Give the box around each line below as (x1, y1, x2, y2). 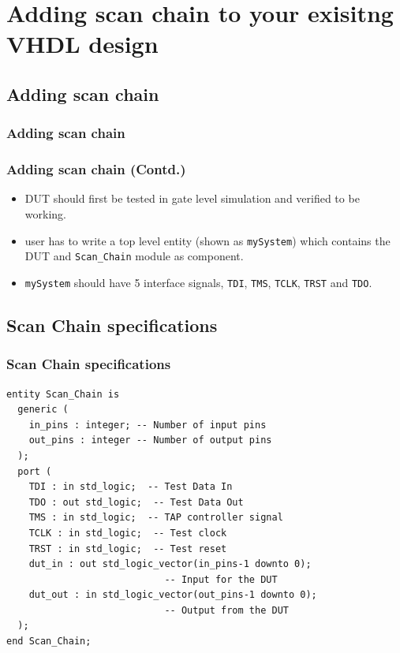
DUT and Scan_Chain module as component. (24, 248, 244, 264)
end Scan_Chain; (6, 636, 92, 647)
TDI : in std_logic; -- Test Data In (28, 481, 233, 493)
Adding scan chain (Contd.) (6, 159, 186, 179)
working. (24, 206, 66, 222)
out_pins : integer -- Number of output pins (28, 435, 272, 446)
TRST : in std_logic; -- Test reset (28, 543, 227, 554)
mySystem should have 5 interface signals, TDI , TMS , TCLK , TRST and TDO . (24, 274, 372, 290)
